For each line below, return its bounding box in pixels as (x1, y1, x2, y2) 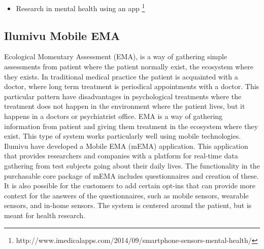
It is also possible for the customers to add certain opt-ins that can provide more (4, 180, 255, 191)
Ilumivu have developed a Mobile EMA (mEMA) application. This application (4, 140, 248, 151)
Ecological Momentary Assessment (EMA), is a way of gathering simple (4, 51, 227, 62)
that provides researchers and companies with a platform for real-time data (4, 150, 238, 161)
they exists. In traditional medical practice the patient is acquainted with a (4, 71, 238, 81)
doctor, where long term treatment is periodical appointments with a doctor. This (4, 81, 259, 92)
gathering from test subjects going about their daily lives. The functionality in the (4, 160, 260, 171)
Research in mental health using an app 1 (16, 2, 145, 13)
